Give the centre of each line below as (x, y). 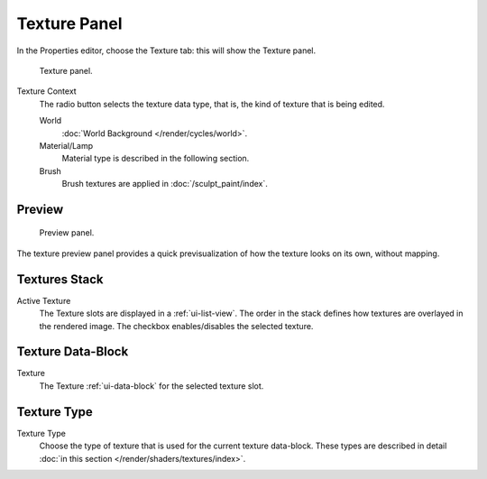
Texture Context (46, 91)
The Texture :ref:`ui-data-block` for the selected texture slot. (152, 386)
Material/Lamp (66, 145)
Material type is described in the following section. (156, 159)
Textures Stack (60, 279)
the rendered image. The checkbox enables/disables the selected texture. (176, 326)
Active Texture (44, 300)
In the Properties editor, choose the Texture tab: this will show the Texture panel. (166, 51)
